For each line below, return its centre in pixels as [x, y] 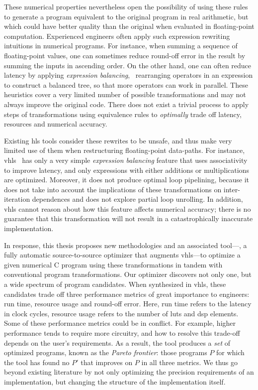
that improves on [107, 362]
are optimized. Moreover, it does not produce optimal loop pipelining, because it [127, 180]
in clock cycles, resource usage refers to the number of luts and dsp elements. [121, 313]
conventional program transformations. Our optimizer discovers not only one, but [128, 274]
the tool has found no [37, 362]
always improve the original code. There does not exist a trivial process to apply [127, 104]
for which [230, 352]
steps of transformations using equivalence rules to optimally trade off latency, [123, 114]
